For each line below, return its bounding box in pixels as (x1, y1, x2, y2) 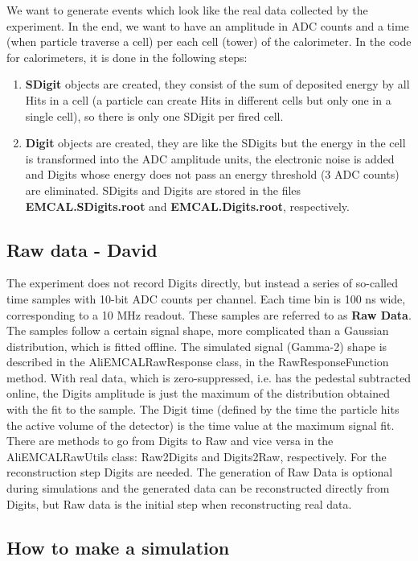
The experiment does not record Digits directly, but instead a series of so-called (6, 274, 398, 291)
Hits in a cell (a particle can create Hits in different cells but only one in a (25, 91, 391, 108)
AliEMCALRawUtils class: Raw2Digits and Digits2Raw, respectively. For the (6, 448, 387, 464)
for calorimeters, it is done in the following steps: (6, 48, 248, 65)
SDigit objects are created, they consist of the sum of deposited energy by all (25, 76, 410, 93)
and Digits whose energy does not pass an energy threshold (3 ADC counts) (25, 166, 400, 183)
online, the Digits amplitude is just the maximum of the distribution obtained (6, 385, 390, 402)
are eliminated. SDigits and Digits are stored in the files (25, 181, 301, 198)
